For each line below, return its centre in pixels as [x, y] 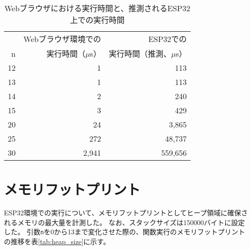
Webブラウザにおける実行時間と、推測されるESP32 [97, 8]
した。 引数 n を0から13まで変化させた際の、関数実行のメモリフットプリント [125, 232]
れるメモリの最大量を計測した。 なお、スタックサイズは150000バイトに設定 [125, 222]
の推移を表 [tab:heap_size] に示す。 [57, 241]
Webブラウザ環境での [62, 39]
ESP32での [168, 39]
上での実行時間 [97, 20]
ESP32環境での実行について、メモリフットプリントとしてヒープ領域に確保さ [126, 213]
